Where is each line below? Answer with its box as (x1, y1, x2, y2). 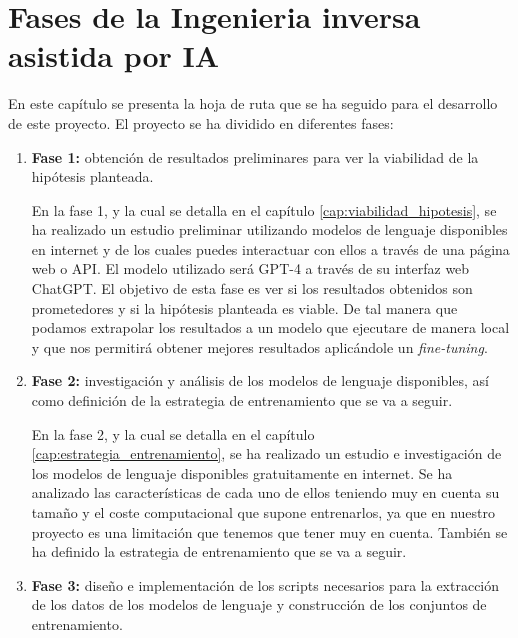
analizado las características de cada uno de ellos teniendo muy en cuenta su (31, 482, 500, 503)
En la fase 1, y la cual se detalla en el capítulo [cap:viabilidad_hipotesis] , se (31, 199, 497, 220)
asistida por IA (8, 35, 220, 76)
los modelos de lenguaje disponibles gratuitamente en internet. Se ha (31, 462, 453, 483)
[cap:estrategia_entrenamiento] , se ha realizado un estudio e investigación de (31, 443, 502, 464)
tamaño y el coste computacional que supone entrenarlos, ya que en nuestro (31, 502, 495, 522)
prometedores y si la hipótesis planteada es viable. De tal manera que (31, 297, 458, 318)
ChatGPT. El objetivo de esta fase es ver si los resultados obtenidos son (31, 278, 473, 299)
